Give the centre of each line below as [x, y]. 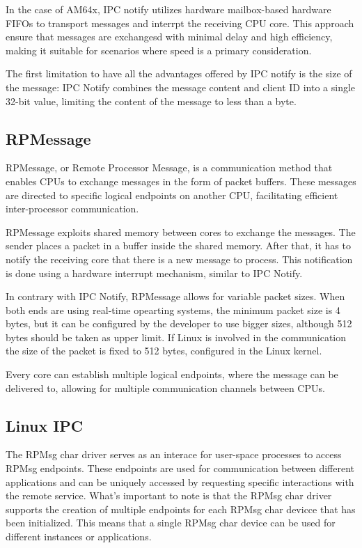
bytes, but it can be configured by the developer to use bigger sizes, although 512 [179, 323]
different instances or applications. [79, 537]
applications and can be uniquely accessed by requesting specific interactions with [180, 482]
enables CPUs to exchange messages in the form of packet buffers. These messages [181, 181]
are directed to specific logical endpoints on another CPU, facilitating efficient [172, 195]
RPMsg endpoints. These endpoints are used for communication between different [180, 468]
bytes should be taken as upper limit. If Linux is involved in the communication [176, 337]
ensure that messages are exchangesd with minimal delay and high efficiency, [169, 37]
